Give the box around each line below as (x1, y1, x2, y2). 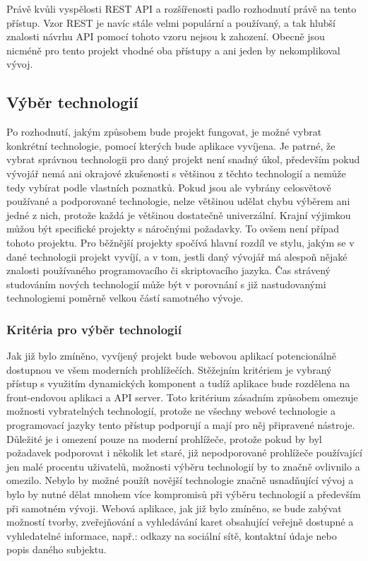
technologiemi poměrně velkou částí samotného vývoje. (6, 290, 244, 305)
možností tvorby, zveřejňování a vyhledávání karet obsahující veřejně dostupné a (6, 514, 354, 529)
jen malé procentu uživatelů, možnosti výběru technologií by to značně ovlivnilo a (6, 459, 360, 473)
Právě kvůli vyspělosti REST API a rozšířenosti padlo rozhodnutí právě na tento (6, 1, 357, 16)
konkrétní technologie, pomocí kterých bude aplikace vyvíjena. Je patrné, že (6, 138, 336, 153)
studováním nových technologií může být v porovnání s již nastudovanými (6, 276, 326, 291)
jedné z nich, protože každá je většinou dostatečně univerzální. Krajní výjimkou (6, 207, 351, 222)
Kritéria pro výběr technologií (6, 320, 182, 338)
